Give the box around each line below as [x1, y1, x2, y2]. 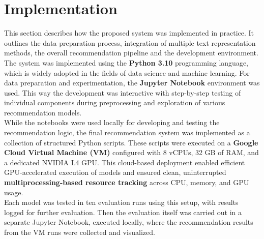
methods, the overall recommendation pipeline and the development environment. [4, 47, 258, 58]
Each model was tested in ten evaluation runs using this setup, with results [4, 197, 239, 207]
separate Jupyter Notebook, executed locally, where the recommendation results [4, 217, 253, 227]
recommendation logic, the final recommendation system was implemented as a [4, 127, 250, 138]
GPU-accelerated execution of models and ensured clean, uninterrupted [4, 167, 226, 177]
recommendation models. [4, 107, 82, 117]
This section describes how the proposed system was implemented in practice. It [4, 27, 254, 38]
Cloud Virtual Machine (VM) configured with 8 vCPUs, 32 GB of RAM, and [4, 147, 259, 158]
